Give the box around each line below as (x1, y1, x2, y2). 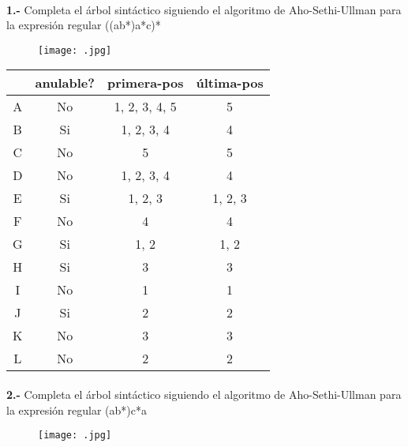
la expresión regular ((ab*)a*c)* (6, 17, 161, 33)
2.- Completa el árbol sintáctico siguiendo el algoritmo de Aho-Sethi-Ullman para (6, 386, 402, 403)
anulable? (35, 73, 95, 92)
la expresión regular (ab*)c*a (6, 401, 147, 418)
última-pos (196, 73, 264, 92)
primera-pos (107, 73, 184, 92)
